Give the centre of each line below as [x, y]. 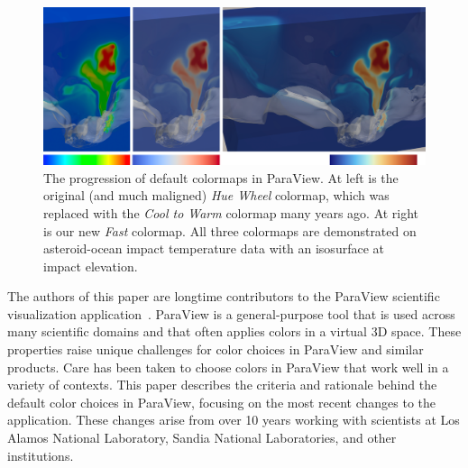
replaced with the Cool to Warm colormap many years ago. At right [231, 212]
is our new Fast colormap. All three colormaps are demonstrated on [230, 230]
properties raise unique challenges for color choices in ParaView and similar [216, 349]
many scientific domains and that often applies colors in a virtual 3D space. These [234, 331]
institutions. [41, 455]
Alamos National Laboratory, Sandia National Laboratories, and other [202, 438]
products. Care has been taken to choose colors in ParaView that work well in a [228, 367]
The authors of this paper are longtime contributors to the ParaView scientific [224, 296]
